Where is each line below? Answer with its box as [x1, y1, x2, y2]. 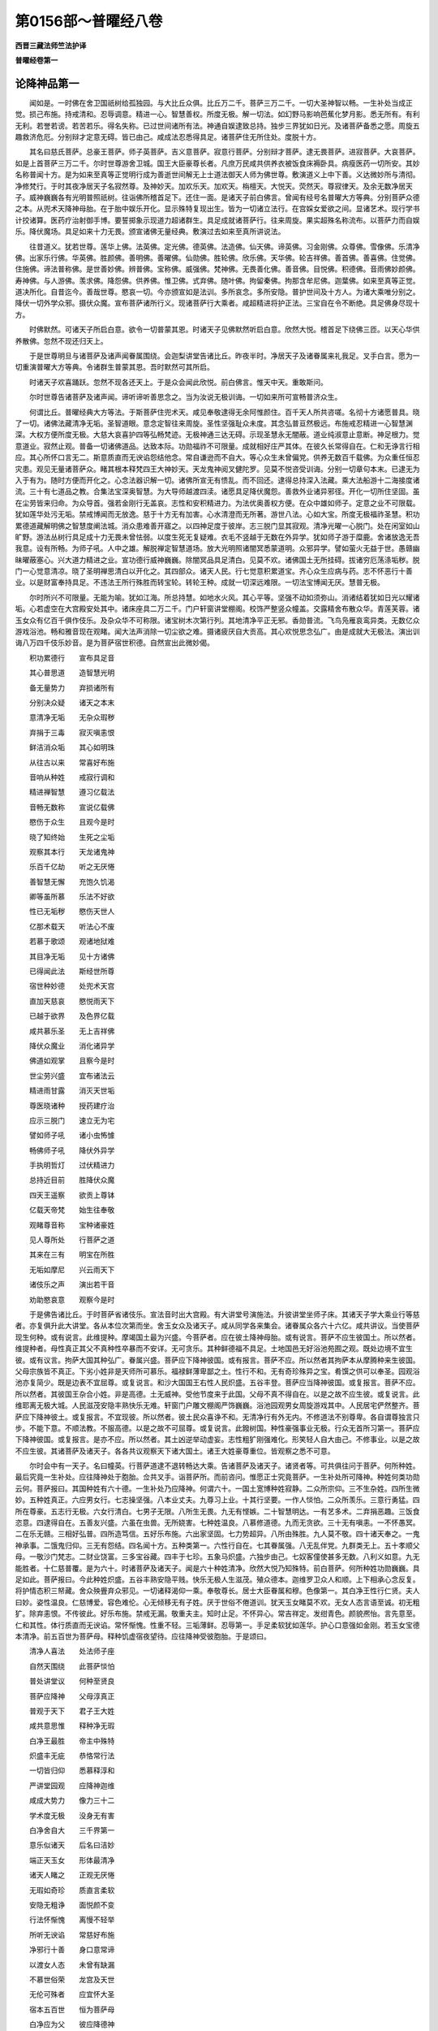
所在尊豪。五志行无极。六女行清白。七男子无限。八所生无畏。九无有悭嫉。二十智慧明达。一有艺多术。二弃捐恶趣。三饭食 [15, 1506, 420, 1516]
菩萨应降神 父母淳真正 [28, 1691, 115, 1701]
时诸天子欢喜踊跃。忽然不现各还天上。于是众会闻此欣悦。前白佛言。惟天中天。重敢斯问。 [28, 377, 328, 387]
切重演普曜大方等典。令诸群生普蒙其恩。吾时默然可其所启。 [15, 362, 214, 372]
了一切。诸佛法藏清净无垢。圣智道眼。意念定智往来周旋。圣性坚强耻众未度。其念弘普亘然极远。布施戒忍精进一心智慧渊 [15, 418, 413, 428]
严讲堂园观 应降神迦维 [28, 1780, 115, 1791]
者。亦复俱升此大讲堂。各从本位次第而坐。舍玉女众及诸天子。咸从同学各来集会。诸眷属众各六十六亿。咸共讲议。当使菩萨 [15, 1321, 420, 1331]
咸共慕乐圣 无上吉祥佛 [28, 1026, 115, 1036]
